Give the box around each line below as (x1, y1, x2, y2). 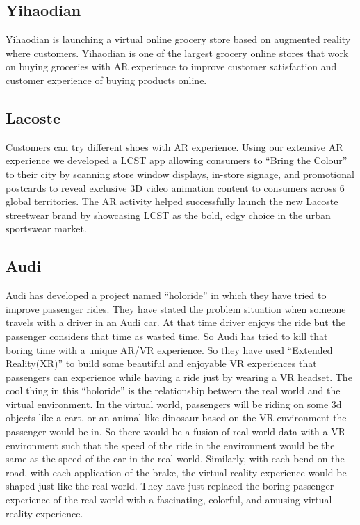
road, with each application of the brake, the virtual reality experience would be (6, 465, 347, 479)
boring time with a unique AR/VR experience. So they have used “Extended (6, 342, 333, 357)
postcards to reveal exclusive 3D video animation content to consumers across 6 (6, 180, 345, 195)
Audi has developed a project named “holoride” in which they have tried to (6, 288, 327, 302)
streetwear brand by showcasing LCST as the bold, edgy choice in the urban (6, 207, 331, 222)
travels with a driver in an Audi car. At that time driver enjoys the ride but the (6, 315, 345, 330)
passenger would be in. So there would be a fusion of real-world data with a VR (6, 424, 346, 439)
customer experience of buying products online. (6, 72, 207, 87)
